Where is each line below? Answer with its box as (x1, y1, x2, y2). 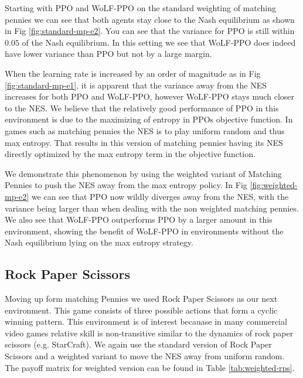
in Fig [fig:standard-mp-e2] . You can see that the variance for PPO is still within (5, 25, 295, 37)
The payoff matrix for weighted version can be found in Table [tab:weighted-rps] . (5, 361, 295, 373)
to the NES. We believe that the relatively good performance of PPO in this (5, 101, 279, 114)
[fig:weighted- (250, 179, 298, 191)
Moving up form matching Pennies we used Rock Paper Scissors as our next (5, 292, 278, 305)
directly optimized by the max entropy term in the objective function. (5, 148, 256, 160)
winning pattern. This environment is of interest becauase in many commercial (5, 315, 287, 328)
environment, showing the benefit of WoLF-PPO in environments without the (5, 224, 284, 237)
